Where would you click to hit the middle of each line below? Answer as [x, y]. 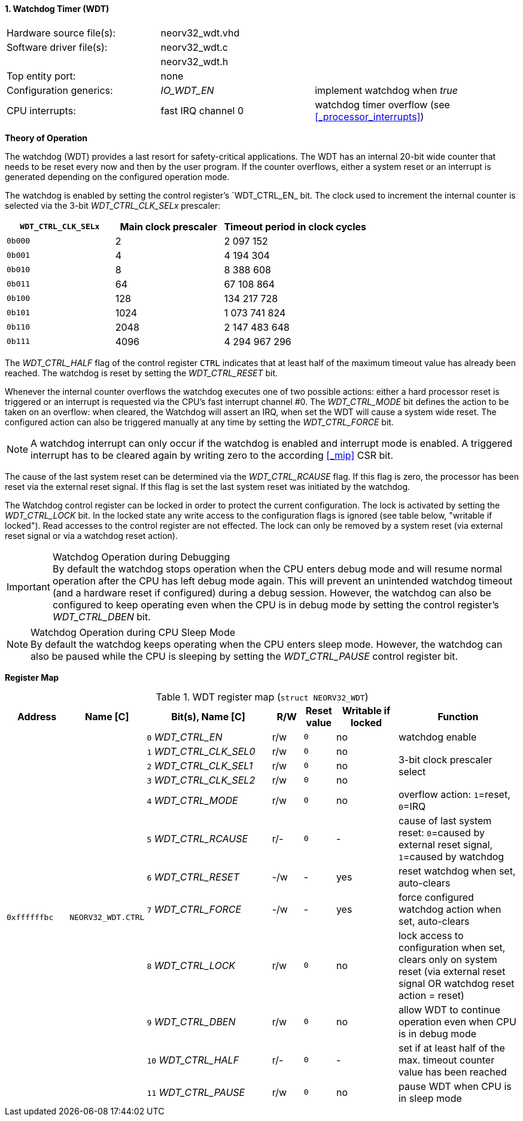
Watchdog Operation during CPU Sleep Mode [133, 632]
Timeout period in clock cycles [295, 226]
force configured [436, 897]
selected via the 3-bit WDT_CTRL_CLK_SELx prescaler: [113, 205]
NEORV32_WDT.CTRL [107, 918]
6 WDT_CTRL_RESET [193, 877]
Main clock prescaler [168, 226]
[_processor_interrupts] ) [370, 116]
